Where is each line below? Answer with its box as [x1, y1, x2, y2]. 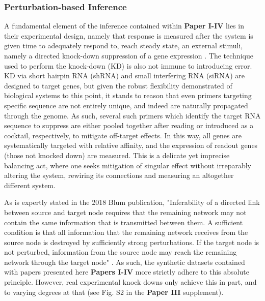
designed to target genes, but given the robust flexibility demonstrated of [4, 80, 232, 91]
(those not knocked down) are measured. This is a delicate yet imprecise [4, 149, 230, 160]
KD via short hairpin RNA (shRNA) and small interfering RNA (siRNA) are [4, 70, 245, 81]
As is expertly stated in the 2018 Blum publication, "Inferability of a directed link [4, 197, 260, 207]
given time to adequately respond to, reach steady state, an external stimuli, [4, 40, 243, 51]
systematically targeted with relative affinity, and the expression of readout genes [4, 140, 258, 150]
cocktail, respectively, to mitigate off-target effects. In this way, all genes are [4, 130, 242, 140]
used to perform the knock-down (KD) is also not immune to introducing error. [4, 60, 252, 71]
